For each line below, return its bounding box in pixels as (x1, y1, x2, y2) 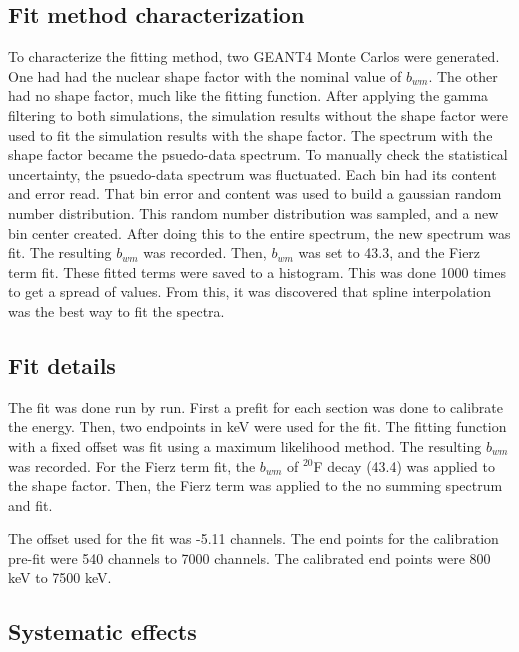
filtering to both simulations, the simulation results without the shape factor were (8, 104, 508, 125)
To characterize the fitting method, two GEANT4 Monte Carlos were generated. (8, 46, 500, 67)
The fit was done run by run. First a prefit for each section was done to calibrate (8, 396, 503, 417)
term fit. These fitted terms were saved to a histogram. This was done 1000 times (8, 261, 506, 282)
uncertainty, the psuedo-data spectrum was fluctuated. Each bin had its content (8, 163, 497, 184)
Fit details (8, 349, 116, 380)
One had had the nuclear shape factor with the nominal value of (8, 65, 402, 86)
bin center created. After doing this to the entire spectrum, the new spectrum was (8, 222, 511, 243)
